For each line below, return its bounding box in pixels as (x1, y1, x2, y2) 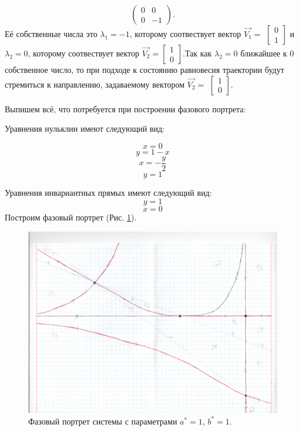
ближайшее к (240, 47, 287, 59)
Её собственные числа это (5, 28, 98, 39)
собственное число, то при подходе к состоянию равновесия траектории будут (5, 64, 284, 75)
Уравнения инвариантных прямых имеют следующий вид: (5, 186, 212, 198)
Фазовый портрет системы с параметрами (28, 415, 177, 427)
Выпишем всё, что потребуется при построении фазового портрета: (5, 102, 246, 115)
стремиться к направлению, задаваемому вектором (5, 78, 185, 90)
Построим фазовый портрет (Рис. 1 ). (5, 211, 137, 223)
